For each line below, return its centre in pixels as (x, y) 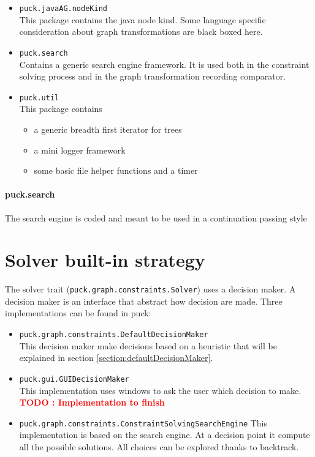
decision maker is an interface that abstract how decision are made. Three (144, 301)
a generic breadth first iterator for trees (108, 129)
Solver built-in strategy (105, 260)
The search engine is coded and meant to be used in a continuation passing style (156, 217)
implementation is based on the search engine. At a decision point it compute (165, 435)
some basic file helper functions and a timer (116, 170)
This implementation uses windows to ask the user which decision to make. (160, 390)
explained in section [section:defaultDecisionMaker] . (116, 358)
